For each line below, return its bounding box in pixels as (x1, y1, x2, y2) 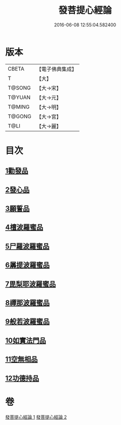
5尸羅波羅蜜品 (5, 242, 50, 250)
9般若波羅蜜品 (5, 317, 50, 326)
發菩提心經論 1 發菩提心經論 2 (5, 414, 67, 420)
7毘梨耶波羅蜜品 (5, 280, 56, 288)
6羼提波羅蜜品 (5, 261, 50, 270)
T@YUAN (8, 93, 31, 101)
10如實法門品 (5, 336, 47, 345)
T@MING (8, 103, 30, 110)
